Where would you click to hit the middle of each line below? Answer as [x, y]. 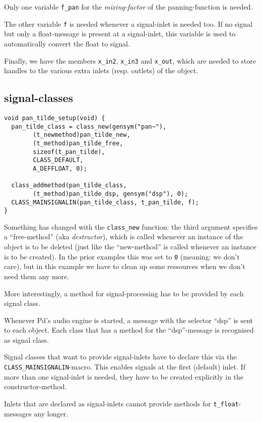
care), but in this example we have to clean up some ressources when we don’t [125, 266]
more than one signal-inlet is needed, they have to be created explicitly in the [124, 376]
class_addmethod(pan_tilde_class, [69, 186]
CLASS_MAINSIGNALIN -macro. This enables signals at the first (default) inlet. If [125, 367]
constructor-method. [36, 386]
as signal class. [26, 339]
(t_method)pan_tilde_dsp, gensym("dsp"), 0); [111, 194]
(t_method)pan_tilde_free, [78, 143]
